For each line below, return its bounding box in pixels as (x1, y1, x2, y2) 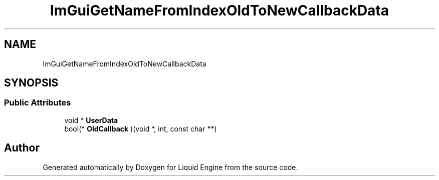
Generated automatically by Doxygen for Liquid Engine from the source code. (43, 162, 298, 171)
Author (4, 141, 40, 154)
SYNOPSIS (4, 76, 59, 89)
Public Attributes (4, 97, 71, 108)
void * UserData (64, 115, 118, 124)
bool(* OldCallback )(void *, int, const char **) (64, 124, 217, 133)
